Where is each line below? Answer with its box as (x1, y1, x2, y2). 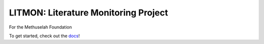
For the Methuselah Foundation (9, 24, 72, 30)
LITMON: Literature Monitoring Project (9, 7, 168, 18)
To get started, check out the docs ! (9, 33, 80, 39)
